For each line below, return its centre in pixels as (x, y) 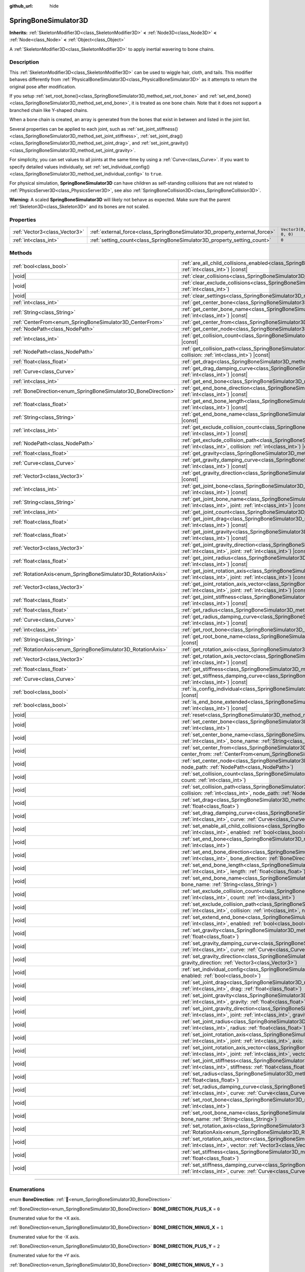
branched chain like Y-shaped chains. (49, 110)
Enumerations (27, 1189)
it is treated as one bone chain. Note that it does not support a (196, 103)
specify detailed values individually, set (50, 167)
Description (24, 62)
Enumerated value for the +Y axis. (45, 1255)
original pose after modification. (43, 86)
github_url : (21, 6)
